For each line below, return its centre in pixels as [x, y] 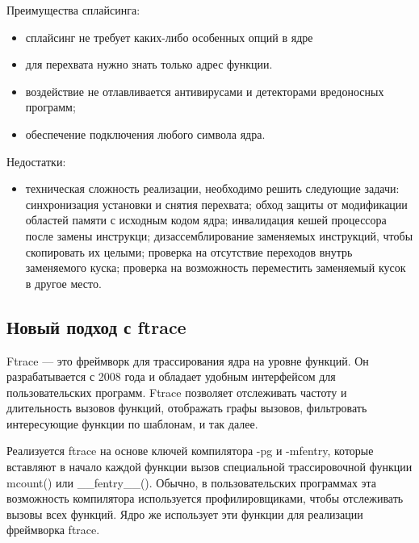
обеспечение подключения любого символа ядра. [145, 134]
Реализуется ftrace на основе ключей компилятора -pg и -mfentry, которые [190, 451]
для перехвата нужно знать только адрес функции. [149, 64]
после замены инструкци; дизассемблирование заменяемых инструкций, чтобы [219, 235]
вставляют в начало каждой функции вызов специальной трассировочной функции [209, 467]
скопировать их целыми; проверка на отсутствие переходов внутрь [189, 251]
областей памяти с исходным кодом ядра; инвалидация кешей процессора [206, 220]
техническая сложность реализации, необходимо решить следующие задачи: [212, 188]
